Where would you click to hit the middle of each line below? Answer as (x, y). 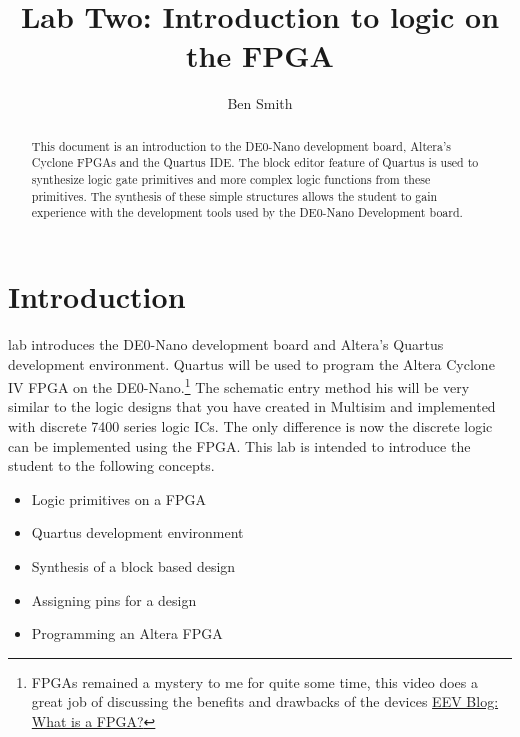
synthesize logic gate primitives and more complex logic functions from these (231, 179)
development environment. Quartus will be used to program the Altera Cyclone (251, 363)
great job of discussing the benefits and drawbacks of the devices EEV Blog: (265, 701)
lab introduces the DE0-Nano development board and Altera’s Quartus (226, 343)
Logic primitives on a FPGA (119, 498)
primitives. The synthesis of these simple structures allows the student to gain (234, 195)
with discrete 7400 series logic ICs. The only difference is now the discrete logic (250, 425)
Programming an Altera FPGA (127, 633)
